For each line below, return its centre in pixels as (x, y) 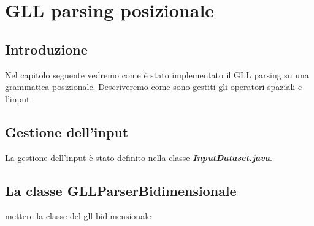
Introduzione (46, 49)
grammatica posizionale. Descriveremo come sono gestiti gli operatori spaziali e (154, 87)
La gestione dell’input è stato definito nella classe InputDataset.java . (139, 157)
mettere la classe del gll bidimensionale (78, 216)
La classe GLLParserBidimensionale (121, 190)
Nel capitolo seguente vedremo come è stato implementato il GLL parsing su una (157, 74)
